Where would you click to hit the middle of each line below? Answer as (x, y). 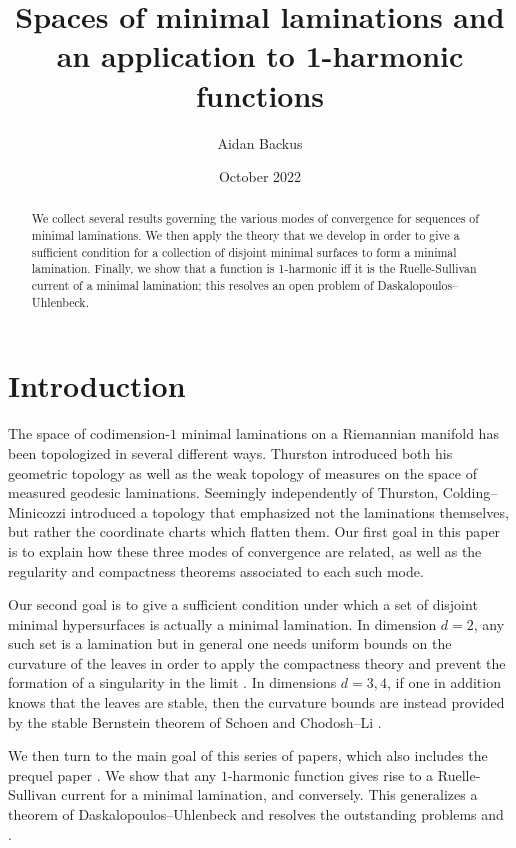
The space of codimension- (89, 433)
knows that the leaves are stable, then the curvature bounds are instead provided (256, 702)
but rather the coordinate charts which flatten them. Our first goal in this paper (254, 531)
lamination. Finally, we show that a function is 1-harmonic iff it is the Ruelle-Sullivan (254, 268)
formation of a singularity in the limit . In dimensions (172, 682)
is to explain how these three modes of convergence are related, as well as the (245, 550)
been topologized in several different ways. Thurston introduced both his (230, 452)
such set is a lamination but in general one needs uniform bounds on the (230, 643)
